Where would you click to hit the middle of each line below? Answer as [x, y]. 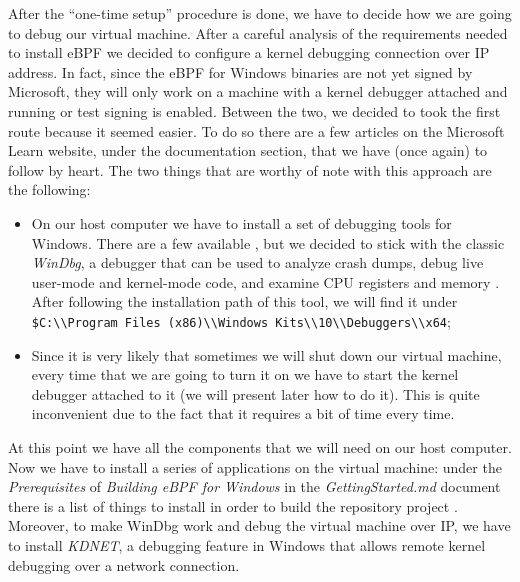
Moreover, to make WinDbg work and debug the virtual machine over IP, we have [259, 525]
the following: [49, 189]
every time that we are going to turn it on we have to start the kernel [245, 374]
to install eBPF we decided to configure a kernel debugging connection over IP [249, 52]
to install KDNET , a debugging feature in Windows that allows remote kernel [247, 544]
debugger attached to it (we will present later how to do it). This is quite [255, 393]
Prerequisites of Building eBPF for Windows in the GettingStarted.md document [254, 486]
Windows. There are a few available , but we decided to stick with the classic [268, 242]
